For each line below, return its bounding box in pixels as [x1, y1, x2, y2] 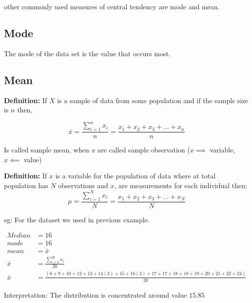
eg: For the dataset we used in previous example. [4, 214, 150, 224]
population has [4, 180, 48, 190]
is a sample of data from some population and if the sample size [57, 95, 248, 105]
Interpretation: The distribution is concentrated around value [4, 289, 187, 300]
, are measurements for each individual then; [114, 180, 247, 190]
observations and [58, 180, 108, 190]
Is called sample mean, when [4, 145, 89, 155]
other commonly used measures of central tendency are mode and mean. [4, 1, 220, 11]
